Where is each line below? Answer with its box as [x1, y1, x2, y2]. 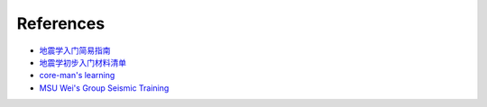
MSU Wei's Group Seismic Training [39, 82, 170, 94]
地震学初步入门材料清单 [39, 57, 126, 67]
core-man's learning [39, 70, 115, 81]
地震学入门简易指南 [39, 45, 111, 56]
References [16, 13, 106, 33]
